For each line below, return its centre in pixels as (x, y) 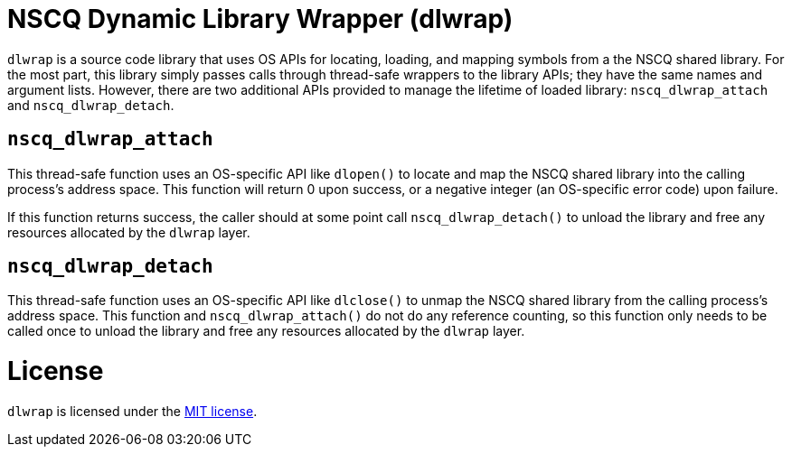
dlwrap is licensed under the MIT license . (132, 411)
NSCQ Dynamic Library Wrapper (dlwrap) (260, 19)
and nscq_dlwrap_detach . (91, 105)
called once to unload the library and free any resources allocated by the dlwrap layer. (266, 331)
